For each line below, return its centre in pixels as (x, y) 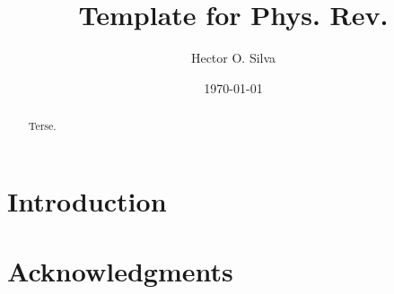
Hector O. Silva (233, 58)
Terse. (42, 126)
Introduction (87, 200)
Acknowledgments (120, 271)
